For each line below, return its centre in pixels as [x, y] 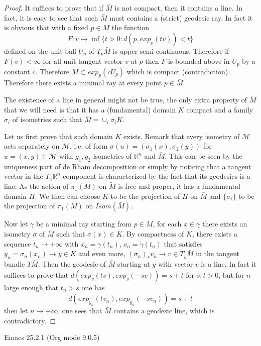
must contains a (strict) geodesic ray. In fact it [181, 17]
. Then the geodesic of [72, 264]
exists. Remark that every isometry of [181, 136]
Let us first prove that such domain [58, 136]
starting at [134, 264]
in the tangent [218, 253]
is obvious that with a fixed [46, 27]
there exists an [225, 224]
